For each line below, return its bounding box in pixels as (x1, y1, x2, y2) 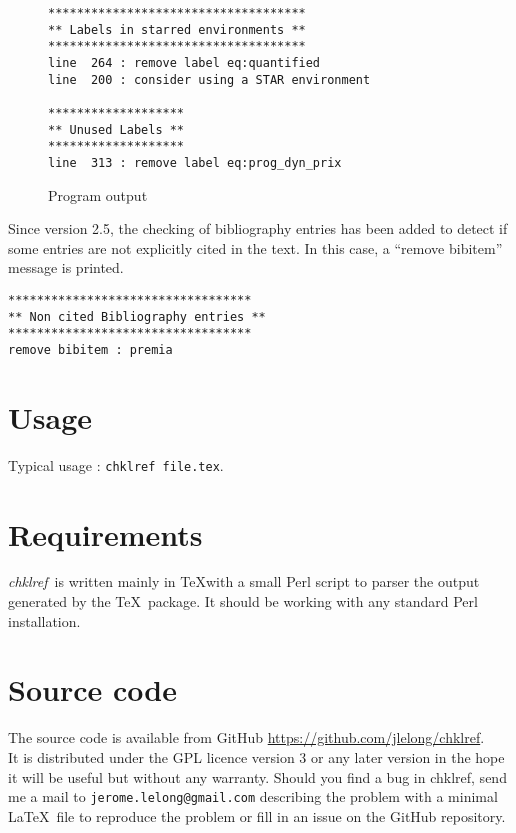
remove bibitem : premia (8, 342, 173, 357)
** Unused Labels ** (48, 122, 185, 137)
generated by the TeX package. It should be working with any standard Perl (8, 591, 478, 612)
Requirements (8, 513, 203, 554)
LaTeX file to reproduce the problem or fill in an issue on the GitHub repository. (8, 805, 506, 826)
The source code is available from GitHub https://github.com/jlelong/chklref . (8, 727, 485, 748)
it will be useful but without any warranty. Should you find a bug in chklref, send (8, 766, 507, 787)
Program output (48, 184, 148, 205)
